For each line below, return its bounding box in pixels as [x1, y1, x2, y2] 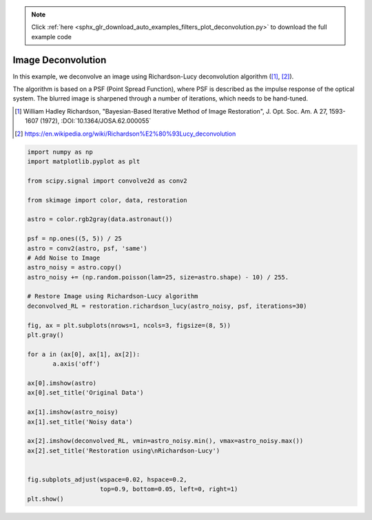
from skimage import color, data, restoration [27, 196, 187, 204]
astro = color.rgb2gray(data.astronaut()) [27, 216, 173, 223]
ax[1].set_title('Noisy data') [27, 417, 134, 426]
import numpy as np [27, 148, 93, 156]
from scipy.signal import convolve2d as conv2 [27, 176, 187, 185]
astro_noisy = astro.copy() [27, 264, 122, 271]
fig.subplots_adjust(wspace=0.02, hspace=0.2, [27, 475, 187, 483]
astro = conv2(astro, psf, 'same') [27, 245, 147, 252]
